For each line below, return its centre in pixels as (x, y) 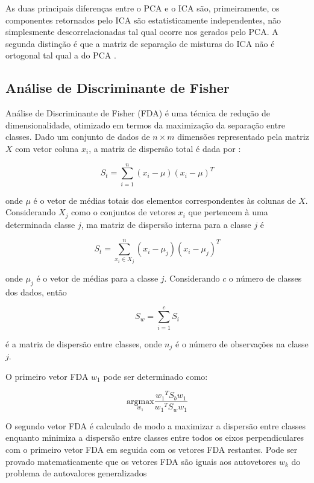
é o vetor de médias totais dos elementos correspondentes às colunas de (165, 200)
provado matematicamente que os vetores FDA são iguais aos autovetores (141, 461)
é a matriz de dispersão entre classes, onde (84, 343)
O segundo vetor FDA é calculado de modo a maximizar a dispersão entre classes (155, 425)
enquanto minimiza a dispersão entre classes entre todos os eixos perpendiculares (155, 437)
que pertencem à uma (228, 212)
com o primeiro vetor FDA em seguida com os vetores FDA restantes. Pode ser (152, 450)
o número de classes (265, 278)
